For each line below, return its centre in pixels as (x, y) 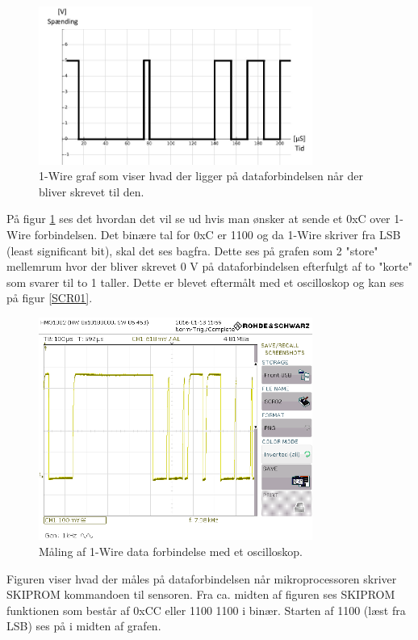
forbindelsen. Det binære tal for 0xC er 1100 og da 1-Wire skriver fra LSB (217, 234)
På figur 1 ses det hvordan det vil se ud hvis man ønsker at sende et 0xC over (199, 219)
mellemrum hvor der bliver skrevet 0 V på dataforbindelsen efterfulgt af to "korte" (209, 266)
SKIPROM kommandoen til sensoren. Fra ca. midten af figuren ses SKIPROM (201, 594)
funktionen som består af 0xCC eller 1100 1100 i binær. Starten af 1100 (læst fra (206, 610)
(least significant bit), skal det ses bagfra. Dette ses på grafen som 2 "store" (192, 250)
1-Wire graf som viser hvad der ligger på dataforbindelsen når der (201, 176)
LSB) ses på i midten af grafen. (84, 626)
